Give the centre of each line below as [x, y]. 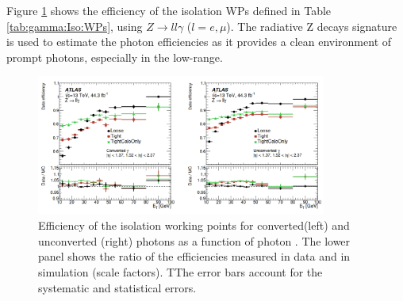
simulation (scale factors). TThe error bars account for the [180, 271]
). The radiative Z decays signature [312, 26]
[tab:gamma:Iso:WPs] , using [75, 26]
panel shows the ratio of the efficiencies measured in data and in [194, 256]
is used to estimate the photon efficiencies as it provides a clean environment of [199, 42]
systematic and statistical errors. [117, 287]
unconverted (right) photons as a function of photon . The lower [194, 240]
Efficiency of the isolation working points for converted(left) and [194, 225]
